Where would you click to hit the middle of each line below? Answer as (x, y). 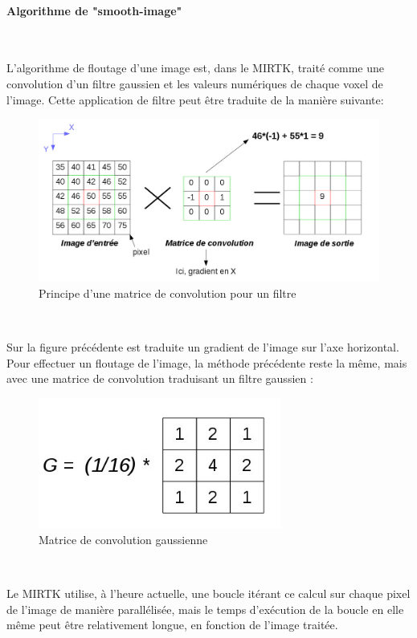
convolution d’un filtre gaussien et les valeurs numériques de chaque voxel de (195, 83)
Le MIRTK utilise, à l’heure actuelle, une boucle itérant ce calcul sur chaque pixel (208, 593)
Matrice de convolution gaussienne (123, 539)
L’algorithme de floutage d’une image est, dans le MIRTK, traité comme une (195, 68)
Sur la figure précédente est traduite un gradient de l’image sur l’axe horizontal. (203, 347)
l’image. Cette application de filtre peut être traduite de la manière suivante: (195, 99)
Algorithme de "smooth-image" (94, 10)
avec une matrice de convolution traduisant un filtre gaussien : (160, 378)
